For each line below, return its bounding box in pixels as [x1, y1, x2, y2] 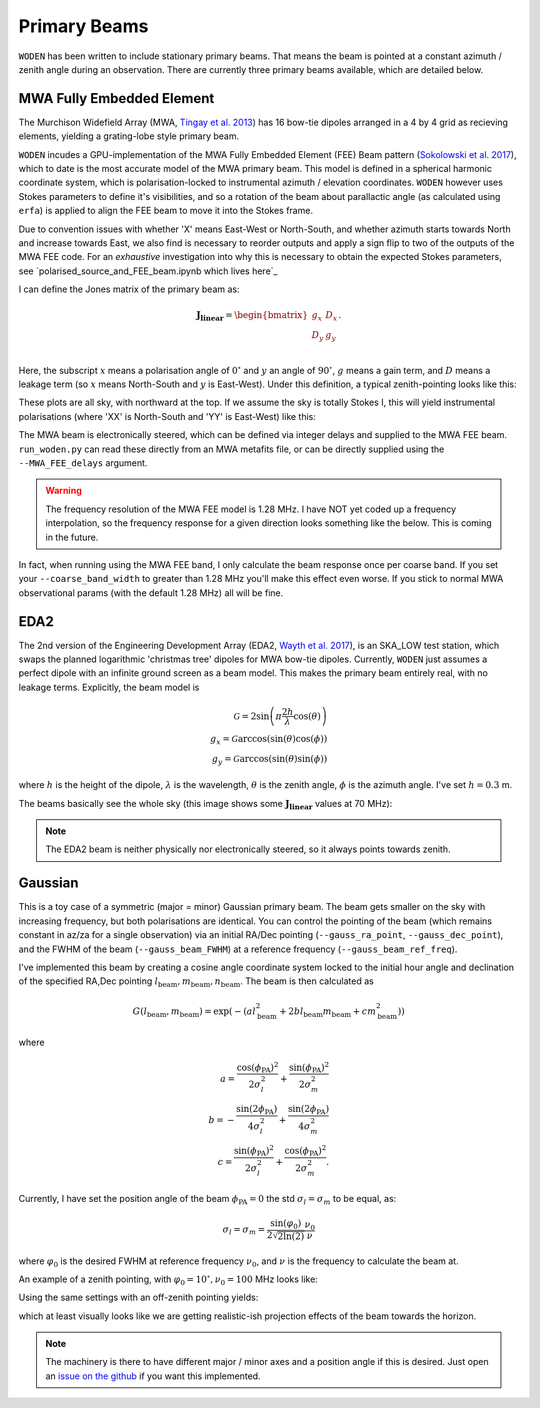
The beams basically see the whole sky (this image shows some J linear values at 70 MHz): [18, 797, 393, 812]
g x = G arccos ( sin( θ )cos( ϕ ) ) [210, 733, 328, 747]
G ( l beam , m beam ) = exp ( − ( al [132, 1006, 257, 1020]
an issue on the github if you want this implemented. [45, 1370, 261, 1382]
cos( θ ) [293, 710, 322, 722]
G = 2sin [233, 710, 270, 722]
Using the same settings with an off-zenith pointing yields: [18, 1291, 259, 1304]
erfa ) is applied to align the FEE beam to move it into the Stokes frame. [18, 205, 314, 217]
